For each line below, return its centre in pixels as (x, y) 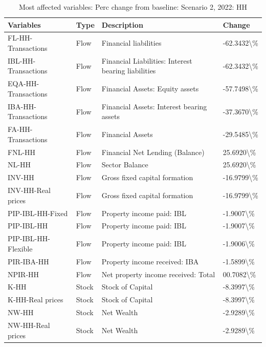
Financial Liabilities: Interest (147, 60)
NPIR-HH (24, 274)
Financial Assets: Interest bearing (154, 106)
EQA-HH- (24, 83)
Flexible (20, 248)
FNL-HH (22, 152)
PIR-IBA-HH (28, 261)
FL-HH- (20, 38)
